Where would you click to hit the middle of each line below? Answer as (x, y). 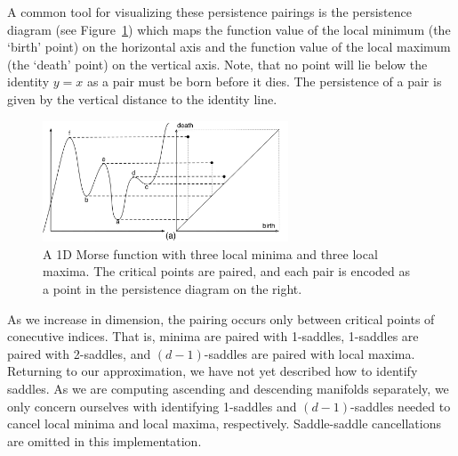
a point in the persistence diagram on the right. (173, 288)
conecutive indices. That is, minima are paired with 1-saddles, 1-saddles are (213, 336)
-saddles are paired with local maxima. (309, 353)
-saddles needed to (401, 406)
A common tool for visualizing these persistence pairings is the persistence (209, 12)
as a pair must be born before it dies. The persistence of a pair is (264, 81)
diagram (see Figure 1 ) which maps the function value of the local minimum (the (229, 29)
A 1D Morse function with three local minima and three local (210, 253)
